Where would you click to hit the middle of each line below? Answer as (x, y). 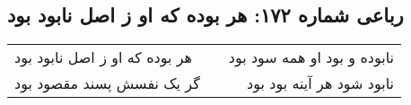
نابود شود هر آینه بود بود (320, 83)
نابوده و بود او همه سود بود (311, 57)
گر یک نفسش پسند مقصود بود (107, 83)
